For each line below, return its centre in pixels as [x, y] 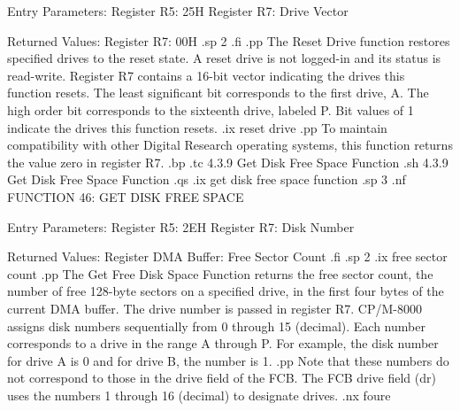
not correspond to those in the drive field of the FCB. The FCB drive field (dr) [222, 378]
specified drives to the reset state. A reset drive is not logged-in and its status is [224, 58]
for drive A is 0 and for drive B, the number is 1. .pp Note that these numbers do [228, 360]
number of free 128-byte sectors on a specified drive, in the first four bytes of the [226, 291]
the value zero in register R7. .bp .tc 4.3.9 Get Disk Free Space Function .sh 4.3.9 [228, 162]
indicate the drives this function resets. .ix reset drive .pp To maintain [197, 127]
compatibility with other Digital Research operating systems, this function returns [230, 145]
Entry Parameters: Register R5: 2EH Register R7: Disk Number [181, 226]
